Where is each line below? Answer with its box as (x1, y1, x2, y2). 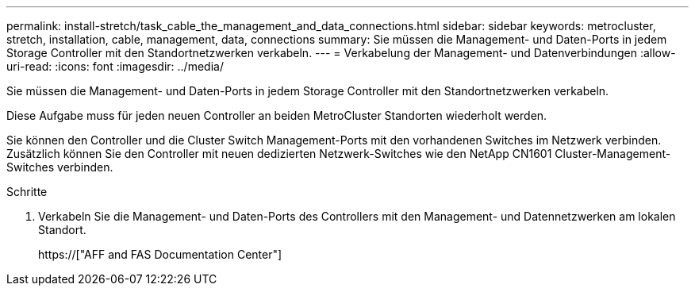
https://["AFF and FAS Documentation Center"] (38, 248, 282, 261)
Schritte (6, 185, 48, 198)
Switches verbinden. (6, 160, 113, 174)
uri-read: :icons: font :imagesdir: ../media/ (6, 60, 224, 73)
